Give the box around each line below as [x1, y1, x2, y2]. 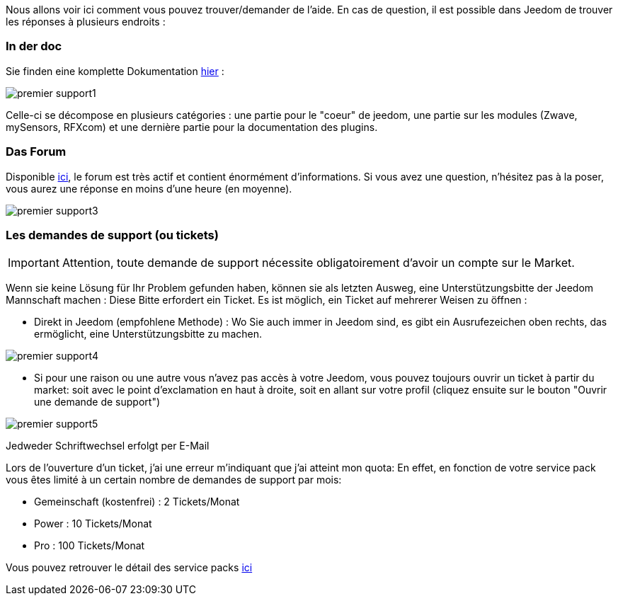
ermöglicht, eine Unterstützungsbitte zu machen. [34, 328, 262, 340]
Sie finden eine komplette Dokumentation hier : [6, 64, 224, 77]
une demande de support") [34, 396, 161, 408]
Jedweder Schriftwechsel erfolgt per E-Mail [6, 440, 210, 452]
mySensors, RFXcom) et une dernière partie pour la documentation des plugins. [6, 120, 378, 133]
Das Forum [6, 144, 67, 159]
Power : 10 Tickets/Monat [34, 517, 152, 530]
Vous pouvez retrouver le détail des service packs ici [6, 561, 253, 574]
